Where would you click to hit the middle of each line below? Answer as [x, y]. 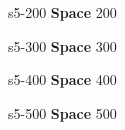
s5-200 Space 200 [62, 12]
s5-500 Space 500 [62, 112]
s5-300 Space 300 [62, 45]
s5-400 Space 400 [62, 79]
